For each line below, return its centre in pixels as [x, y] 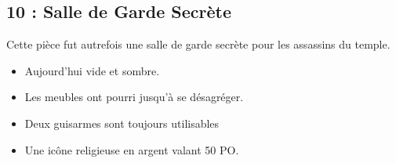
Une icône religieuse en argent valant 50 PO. [132, 149]
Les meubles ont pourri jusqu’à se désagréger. [134, 97]
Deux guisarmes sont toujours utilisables [122, 123]
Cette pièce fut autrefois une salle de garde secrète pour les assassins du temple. [198, 44]
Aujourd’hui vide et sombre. [92, 70]
